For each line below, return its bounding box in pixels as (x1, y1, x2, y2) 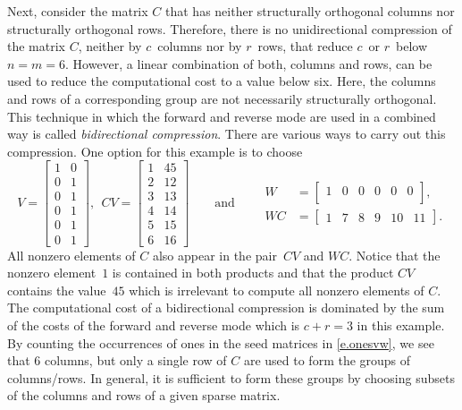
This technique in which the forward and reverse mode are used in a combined (7, 107, 436, 125)
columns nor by (157, 37, 242, 56)
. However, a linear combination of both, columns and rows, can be (65, 54, 433, 73)
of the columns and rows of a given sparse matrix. (7, 386, 281, 405)
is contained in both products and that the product (112, 263, 394, 282)
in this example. (357, 315, 445, 334)
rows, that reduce (257, 37, 353, 56)
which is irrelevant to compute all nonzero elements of (129, 280, 424, 299)
